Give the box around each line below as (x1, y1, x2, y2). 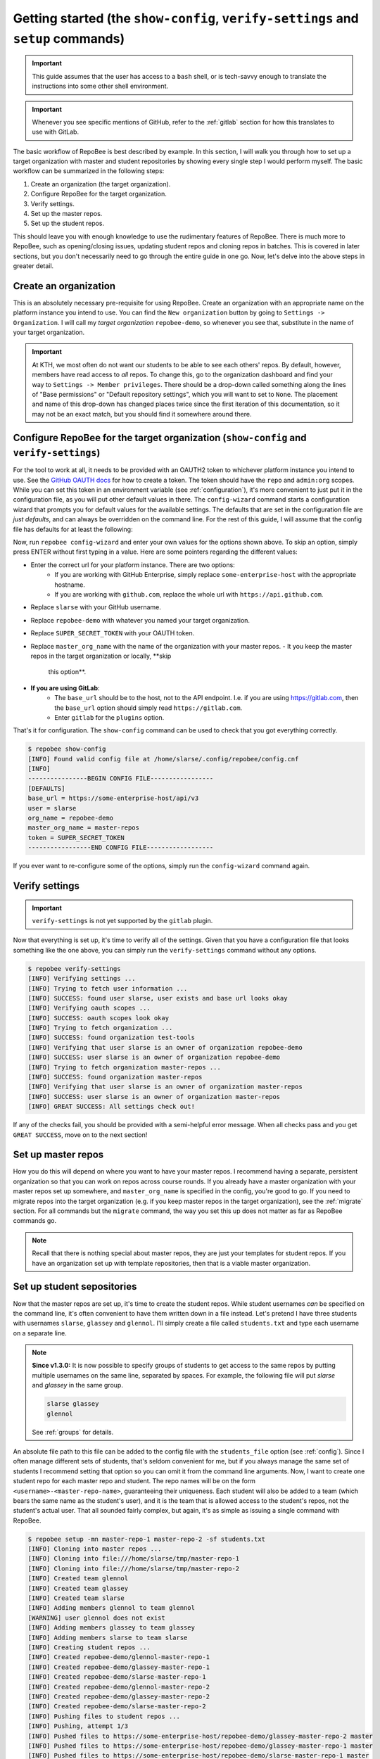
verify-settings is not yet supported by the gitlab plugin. (32, 916, 213, 925)
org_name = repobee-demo (27, 814, 114, 822)
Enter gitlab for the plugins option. (54, 713, 165, 721)
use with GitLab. (32, 127, 80, 136)
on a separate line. (13, 1328, 67, 1337)
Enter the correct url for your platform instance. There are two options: (30, 560, 235, 569)
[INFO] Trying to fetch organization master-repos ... (27, 1063, 221, 1071)
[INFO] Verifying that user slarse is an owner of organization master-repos (27, 1083, 303, 1091)
